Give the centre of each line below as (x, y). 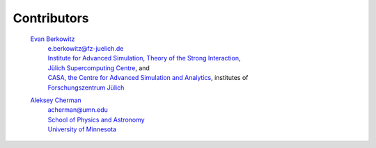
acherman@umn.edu (78, 110)
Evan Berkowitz (53, 39)
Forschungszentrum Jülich (86, 88)
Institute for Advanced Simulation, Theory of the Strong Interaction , (144, 58)
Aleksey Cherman (56, 100)
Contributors (51, 18)
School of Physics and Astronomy (96, 120)
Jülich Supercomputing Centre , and (99, 68)
